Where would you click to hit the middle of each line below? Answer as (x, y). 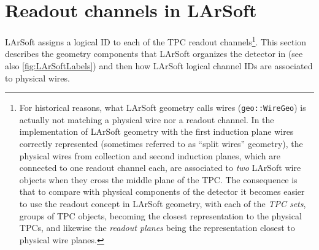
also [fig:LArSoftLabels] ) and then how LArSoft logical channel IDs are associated (159, 65)
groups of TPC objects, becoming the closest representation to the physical (160, 215)
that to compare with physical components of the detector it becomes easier (162, 191)
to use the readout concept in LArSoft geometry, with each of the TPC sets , (163, 203)
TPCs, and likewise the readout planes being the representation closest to (157, 228)
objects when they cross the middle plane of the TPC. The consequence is (158, 179)
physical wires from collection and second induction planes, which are (150, 155)
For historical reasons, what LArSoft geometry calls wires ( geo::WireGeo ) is (163, 108)
